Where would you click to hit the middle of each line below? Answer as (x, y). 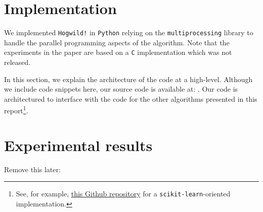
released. (17, 62)
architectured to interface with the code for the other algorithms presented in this (131, 98)
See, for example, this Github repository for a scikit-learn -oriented (123, 194)
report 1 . (16, 110)
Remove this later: (32, 169)
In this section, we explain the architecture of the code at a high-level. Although (128, 79)
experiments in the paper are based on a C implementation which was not (118, 52)
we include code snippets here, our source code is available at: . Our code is (121, 89)
